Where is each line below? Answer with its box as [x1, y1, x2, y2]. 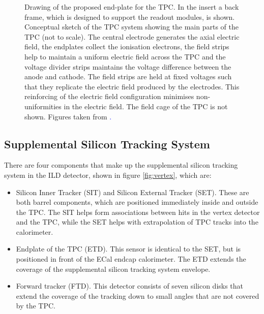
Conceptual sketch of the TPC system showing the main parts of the [24, 21, 239, 32]
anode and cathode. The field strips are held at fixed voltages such [24, 71, 232, 82]
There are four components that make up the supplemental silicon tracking [4, 160, 238, 170]
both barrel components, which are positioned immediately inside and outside [16, 197, 258, 207]
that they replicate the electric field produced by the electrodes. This [24, 81, 240, 91]
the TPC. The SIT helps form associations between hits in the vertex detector [16, 206, 260, 217]
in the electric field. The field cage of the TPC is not [64, 101, 228, 111]
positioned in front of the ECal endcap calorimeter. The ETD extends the [16, 254, 246, 264]
